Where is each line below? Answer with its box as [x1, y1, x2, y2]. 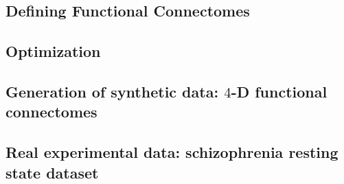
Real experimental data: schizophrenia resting [5, 141, 339, 163]
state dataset [5, 161, 99, 183]
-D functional [231, 80, 328, 102]
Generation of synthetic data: [5, 80, 219, 102]
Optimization [5, 41, 101, 62]
